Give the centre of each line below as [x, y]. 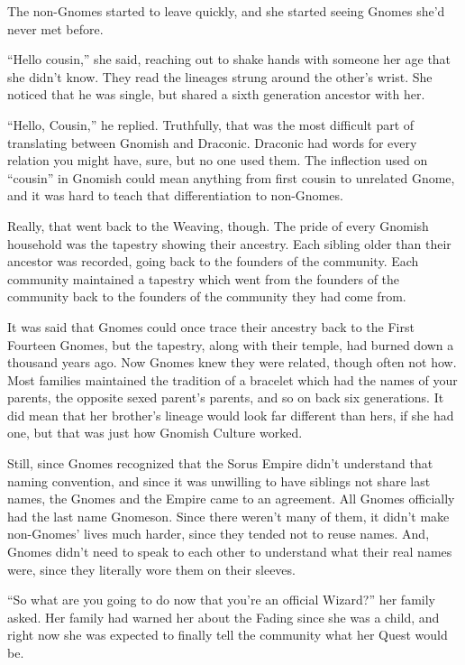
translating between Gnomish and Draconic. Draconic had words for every [212, 142]
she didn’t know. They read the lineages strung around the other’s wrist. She [220, 76]
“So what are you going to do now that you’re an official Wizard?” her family [221, 600]
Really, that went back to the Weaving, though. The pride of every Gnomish [218, 225]
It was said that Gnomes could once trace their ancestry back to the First [211, 326]
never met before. [55, 28]
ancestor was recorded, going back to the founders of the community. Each [213, 261]
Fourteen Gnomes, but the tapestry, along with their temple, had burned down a [231, 344]
